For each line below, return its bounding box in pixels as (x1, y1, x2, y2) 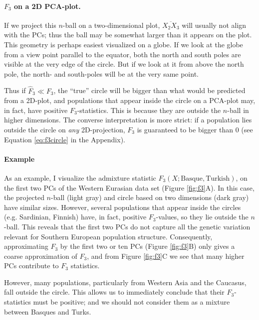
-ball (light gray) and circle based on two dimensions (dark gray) (51, 192, 249, 203)
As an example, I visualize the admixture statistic (4, 172, 156, 183)
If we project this (4, 19, 56, 30)
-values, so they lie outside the (156, 212, 249, 222)
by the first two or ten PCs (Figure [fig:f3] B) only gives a (60, 241, 235, 251)
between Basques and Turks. (4, 306, 91, 317)
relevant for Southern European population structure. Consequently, (4, 231, 213, 241)
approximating (4, 241, 48, 251)
